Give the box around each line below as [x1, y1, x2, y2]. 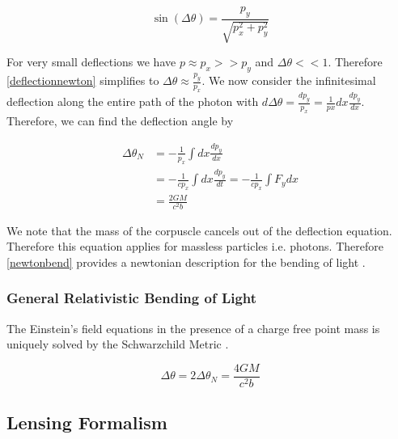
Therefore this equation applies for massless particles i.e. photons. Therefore [6, 238, 383, 255]
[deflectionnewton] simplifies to [6, 72, 159, 89]
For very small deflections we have [6, 53, 176, 70]
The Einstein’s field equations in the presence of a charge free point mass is [6, 319, 380, 336]
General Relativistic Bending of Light [6, 288, 257, 308]
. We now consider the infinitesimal [201, 72, 376, 89]
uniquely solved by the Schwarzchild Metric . [6, 336, 229, 352]
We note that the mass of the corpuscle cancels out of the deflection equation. [6, 222, 392, 238]
